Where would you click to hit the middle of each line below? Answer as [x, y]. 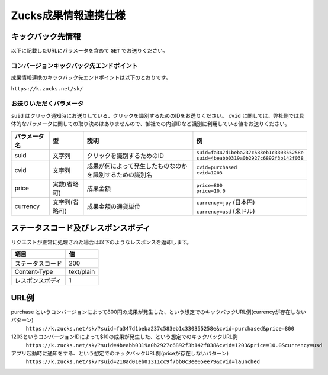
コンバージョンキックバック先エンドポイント [75, 66]
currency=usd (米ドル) [226, 211]
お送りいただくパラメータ [47, 104]
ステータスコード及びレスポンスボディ [81, 228]
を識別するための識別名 [119, 174]
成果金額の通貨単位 [113, 206]
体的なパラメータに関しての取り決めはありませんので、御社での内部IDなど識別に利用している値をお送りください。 [150, 124]
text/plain [82, 272]
